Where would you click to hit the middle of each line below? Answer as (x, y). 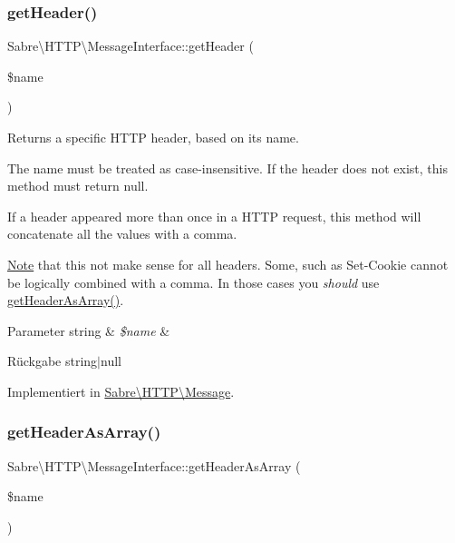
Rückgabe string (53, 361)
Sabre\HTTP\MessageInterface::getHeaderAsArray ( (154, 465)
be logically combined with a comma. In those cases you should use (194, 282)
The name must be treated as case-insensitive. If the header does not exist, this (227, 168)
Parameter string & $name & (89, 330)
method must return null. (78, 186)
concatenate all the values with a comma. (122, 234)
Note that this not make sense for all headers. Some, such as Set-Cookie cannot (228, 264)
